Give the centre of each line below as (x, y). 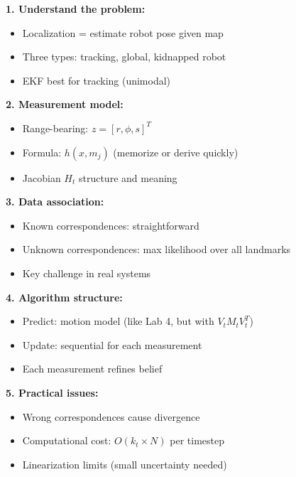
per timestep (197, 440)
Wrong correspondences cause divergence (111, 416)
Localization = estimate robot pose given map (123, 32)
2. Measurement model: (65, 104)
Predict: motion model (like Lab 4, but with (118, 321)
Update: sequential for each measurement (112, 344)
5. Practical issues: (52, 392)
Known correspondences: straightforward (111, 225)
